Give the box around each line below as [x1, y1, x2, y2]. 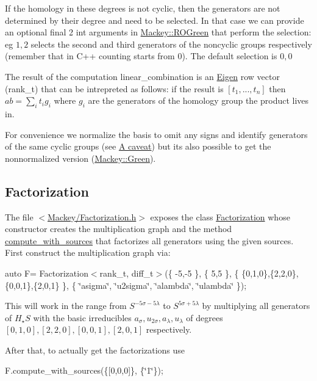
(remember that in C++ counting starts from [5, 49, 175, 62]
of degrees [186, 311, 223, 324]
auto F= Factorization [5, 266, 88, 279]
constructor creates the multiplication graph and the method [5, 222, 232, 235]
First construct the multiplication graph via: [5, 246, 171, 259]
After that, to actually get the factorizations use [5, 343, 185, 356]
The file [5, 210, 34, 223]
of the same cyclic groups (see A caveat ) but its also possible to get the [5, 140, 271, 153]
